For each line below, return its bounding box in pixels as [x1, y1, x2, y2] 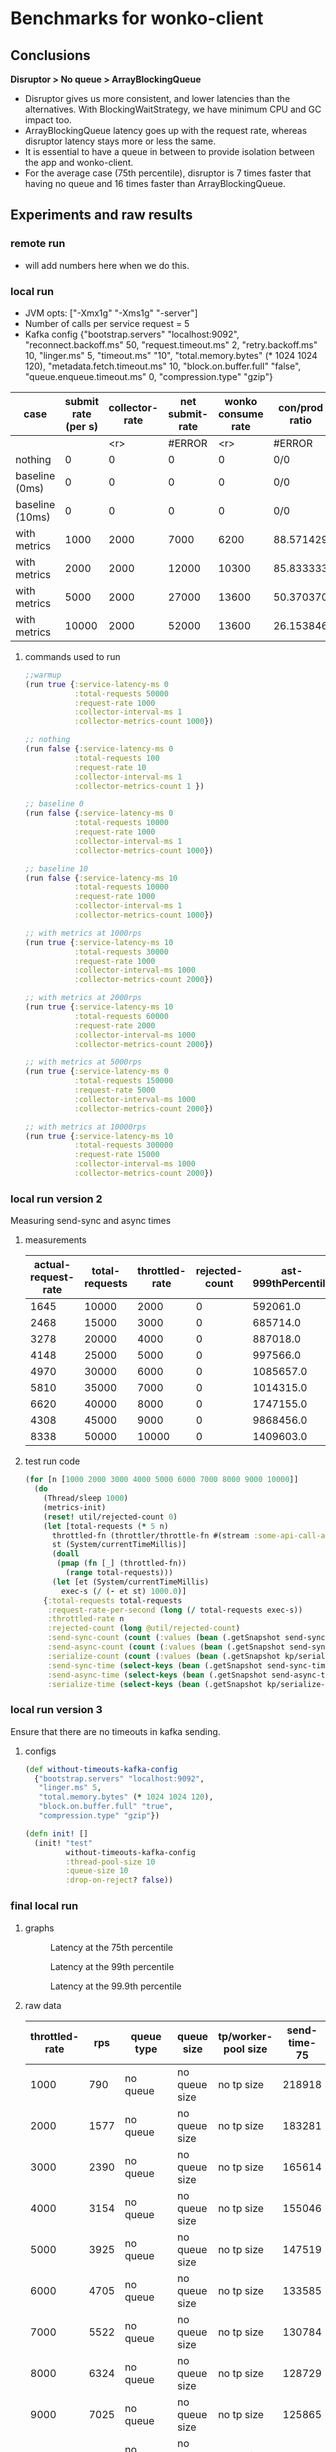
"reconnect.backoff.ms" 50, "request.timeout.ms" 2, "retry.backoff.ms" [24, 338, 318, 351]
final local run [10, 1899, 79, 1913]
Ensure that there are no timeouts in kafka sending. [10, 1725, 221, 1737]
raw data [24, 1999, 62, 2011]
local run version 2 [10, 1192, 103, 1206]
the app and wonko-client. [24, 157, 134, 168]
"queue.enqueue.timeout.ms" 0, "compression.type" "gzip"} [24, 370, 273, 382]
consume [218, 407, 264, 421]
